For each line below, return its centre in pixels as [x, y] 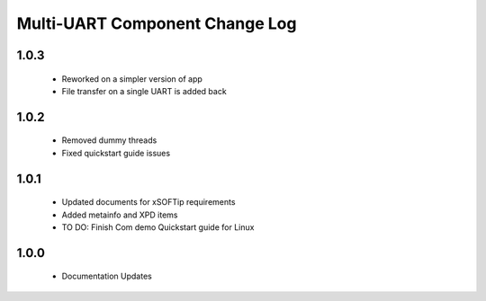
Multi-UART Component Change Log [157, 23]
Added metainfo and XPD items [120, 215]
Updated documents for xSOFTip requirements [148, 202]
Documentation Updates [107, 276]
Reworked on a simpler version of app [132, 79]
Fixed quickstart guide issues [116, 153]
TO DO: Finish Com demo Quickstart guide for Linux [158, 227]
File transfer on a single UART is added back [144, 91]
